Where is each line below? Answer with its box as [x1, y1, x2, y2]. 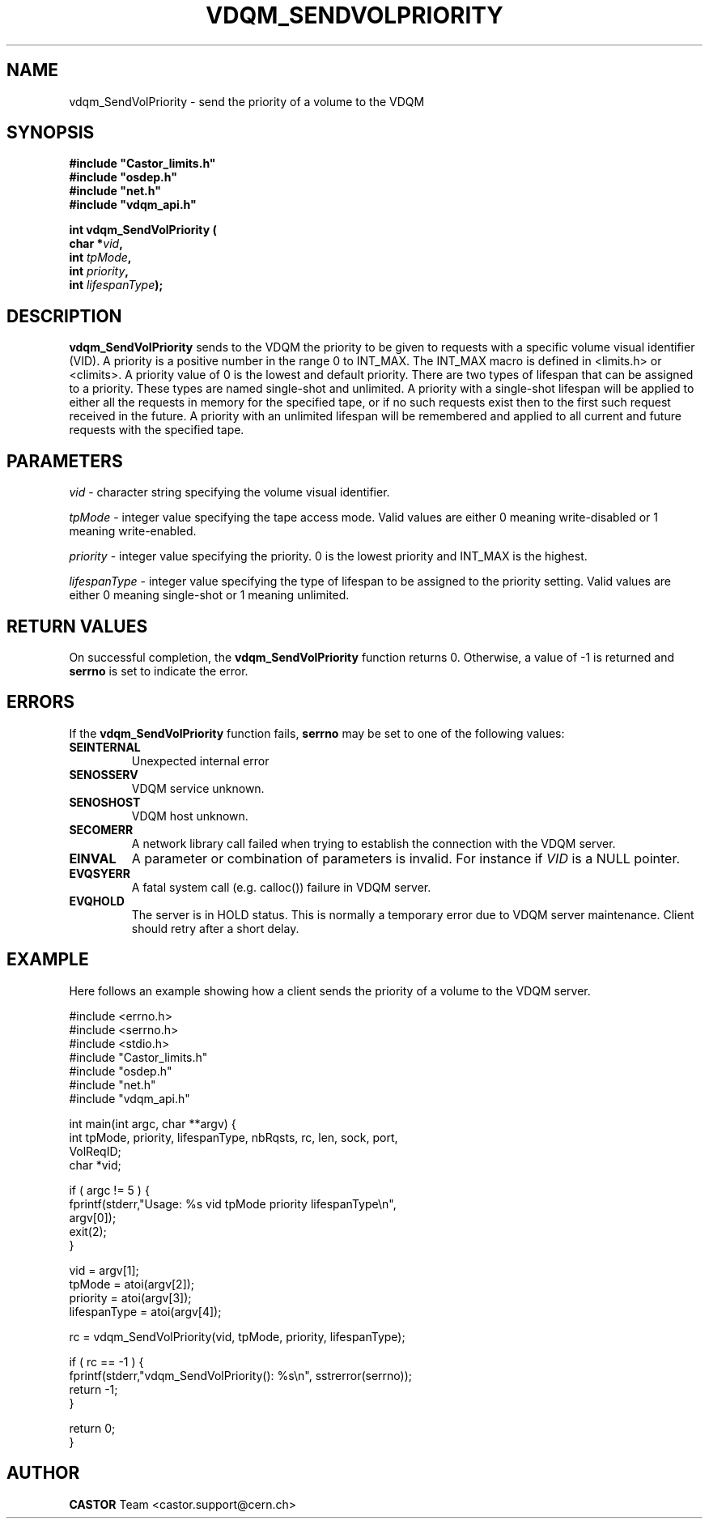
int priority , [69, 264, 129, 279]
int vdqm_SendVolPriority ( [69, 223, 217, 237]
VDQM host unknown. [131, 808, 248, 823]
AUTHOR [6, 1463, 80, 1484]
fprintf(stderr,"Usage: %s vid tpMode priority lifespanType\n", [69, 1196, 397, 1211]
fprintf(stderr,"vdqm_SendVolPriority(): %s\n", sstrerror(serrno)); [69, 1368, 413, 1382]
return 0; [69, 1421, 116, 1435]
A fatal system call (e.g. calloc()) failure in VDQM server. [131, 880, 431, 894]
